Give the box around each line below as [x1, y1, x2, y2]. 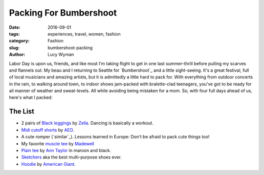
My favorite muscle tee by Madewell [21, 140, 94, 146]
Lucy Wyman [47, 52, 74, 58]
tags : [9, 31, 20, 37]
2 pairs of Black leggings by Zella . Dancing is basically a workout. [21, 120, 154, 126]
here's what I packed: [9, 95, 53, 100]
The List [9, 107, 34, 116]
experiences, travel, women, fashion [47, 31, 121, 37]
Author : [9, 52, 25, 58]
